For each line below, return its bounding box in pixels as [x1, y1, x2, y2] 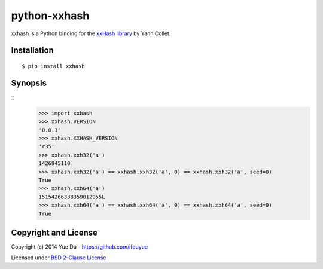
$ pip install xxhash [22, 63, 85, 69]
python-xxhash [11, 9, 90, 22]
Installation [11, 45, 54, 56]
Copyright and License [11, 227, 98, 237]
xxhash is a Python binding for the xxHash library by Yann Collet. [11, 30, 171, 37]
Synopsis [11, 78, 47, 88]
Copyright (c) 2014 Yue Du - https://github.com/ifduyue [11, 243, 148, 250]
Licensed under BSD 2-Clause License [11, 254, 106, 261]
